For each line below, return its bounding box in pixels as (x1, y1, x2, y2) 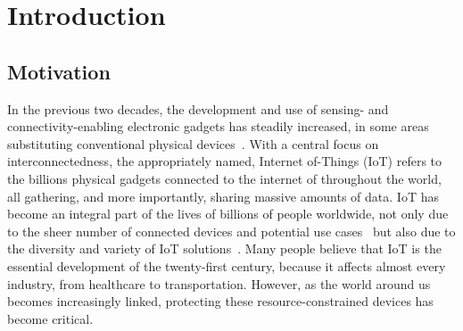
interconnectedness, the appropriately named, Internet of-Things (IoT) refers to (7, 152, 442, 170)
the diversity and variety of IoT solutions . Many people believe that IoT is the (7, 239, 442, 258)
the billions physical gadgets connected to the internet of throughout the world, (7, 169, 442, 187)
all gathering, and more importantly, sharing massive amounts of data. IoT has (7, 186, 439, 205)
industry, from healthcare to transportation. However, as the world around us (7, 274, 431, 293)
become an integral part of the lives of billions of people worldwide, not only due (7, 204, 449, 223)
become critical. (7, 309, 94, 327)
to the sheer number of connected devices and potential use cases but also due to (7, 221, 456, 240)
